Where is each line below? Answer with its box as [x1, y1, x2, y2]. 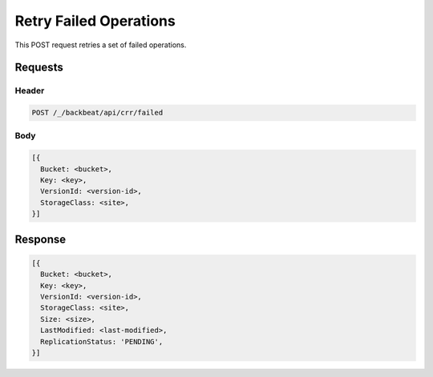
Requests [14, 61, 63, 74]
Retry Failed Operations [14, 12, 176, 30]
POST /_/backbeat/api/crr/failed [31, 108, 164, 118]
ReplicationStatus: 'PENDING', [40, 337, 164, 346]
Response [14, 232, 67, 246]
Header [14, 85, 45, 96]
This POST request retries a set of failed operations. [14, 40, 187, 50]
